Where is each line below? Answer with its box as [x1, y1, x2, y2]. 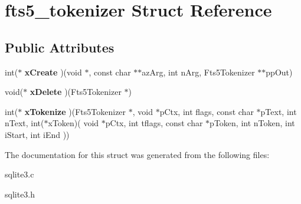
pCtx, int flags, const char [159, 105, 254, 117]
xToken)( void [48, 117, 99, 129]
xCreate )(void [24, 65, 82, 78]
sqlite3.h [5, 187, 35, 200]
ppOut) [266, 65, 293, 78]
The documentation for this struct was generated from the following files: [5, 148, 270, 160]
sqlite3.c [5, 168, 34, 180]
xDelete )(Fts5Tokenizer [30, 85, 122, 98]
